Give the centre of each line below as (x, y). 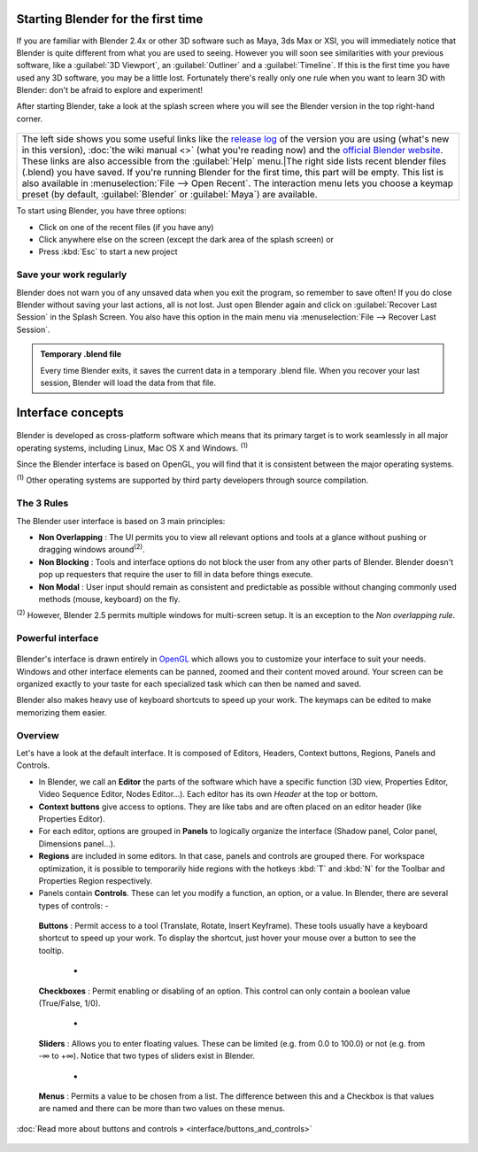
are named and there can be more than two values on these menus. (162, 1109)
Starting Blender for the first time (110, 19)
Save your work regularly (72, 274)
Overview (38, 735)
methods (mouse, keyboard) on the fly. (109, 599)
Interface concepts (70, 412)
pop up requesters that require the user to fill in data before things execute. (176, 575)
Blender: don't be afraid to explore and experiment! (110, 90)
